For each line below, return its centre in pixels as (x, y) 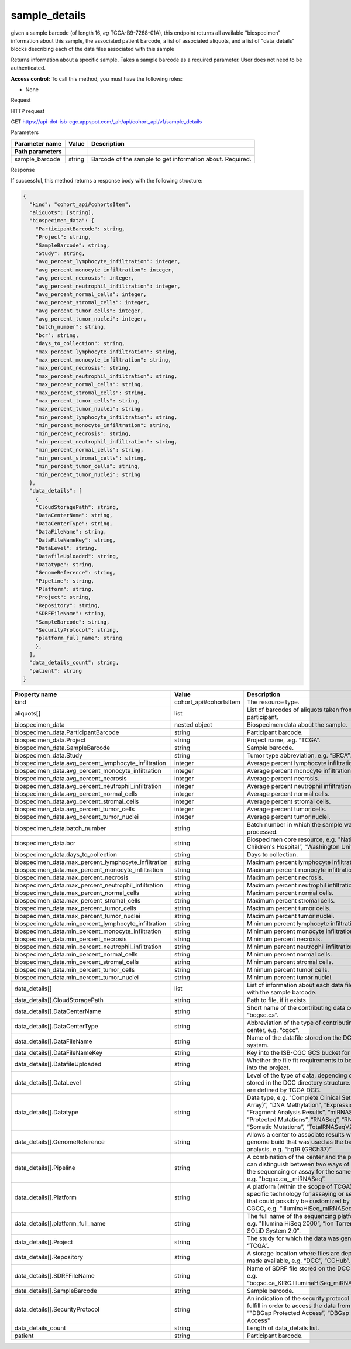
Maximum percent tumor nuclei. (290, 916)
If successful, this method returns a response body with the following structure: (107, 181)
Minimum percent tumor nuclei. (290, 978)
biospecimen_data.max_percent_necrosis (71, 877)
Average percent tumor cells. (287, 809)
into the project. (269, 1068)
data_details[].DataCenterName (58, 1011)
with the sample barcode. (282, 993)
